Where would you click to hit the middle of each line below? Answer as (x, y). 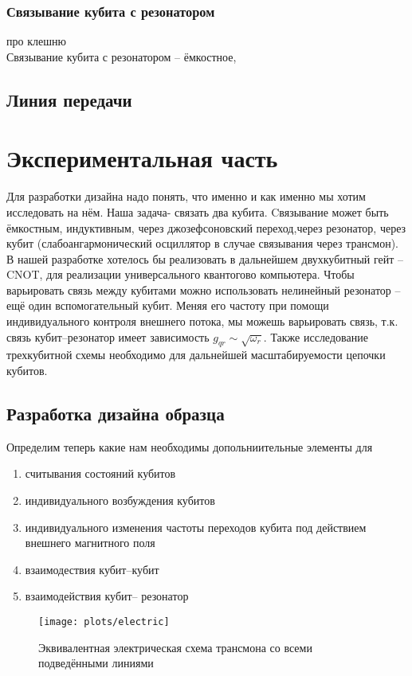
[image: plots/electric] (104, 622)
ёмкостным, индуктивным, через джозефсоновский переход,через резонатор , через (206, 227)
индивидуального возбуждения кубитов (120, 500)
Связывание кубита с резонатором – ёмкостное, (122, 56)
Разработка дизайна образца (116, 414)
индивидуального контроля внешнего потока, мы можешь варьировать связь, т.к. (202, 321)
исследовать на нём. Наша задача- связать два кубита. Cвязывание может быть (198, 211)
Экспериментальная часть (142, 158)
